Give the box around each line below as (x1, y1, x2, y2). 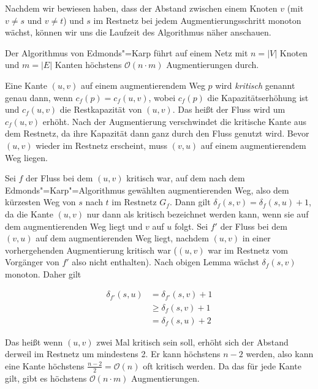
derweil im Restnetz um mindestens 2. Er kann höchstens (5, 347, 221, 360)
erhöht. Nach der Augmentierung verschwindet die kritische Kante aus (42, 115, 306, 127)
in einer (242, 232, 271, 244)
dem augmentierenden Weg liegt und (5, 219, 143, 232)
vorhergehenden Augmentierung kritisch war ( (5, 243, 178, 256)
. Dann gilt (169, 195, 211, 208)
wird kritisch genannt (215, 78, 295, 91)
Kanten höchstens (55, 58, 122, 71)
